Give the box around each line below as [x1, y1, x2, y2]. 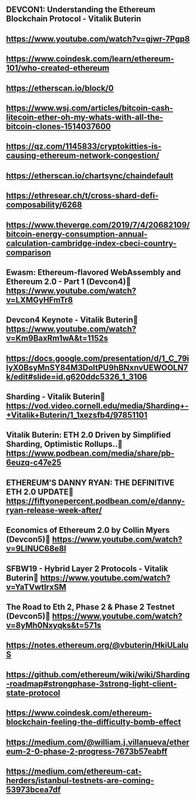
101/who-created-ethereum [6, 63, 110, 73]
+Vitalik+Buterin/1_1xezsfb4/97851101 [6, 410, 148, 420]
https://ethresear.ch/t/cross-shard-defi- [6, 191, 159, 201]
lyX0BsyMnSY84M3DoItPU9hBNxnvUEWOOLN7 [6, 362, 188, 372]
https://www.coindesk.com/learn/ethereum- [6, 54, 174, 64]
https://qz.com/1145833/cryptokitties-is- [6, 141, 162, 152]
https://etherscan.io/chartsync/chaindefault [6, 171, 174, 181]
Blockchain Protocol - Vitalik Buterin [6, 14, 141, 24]
